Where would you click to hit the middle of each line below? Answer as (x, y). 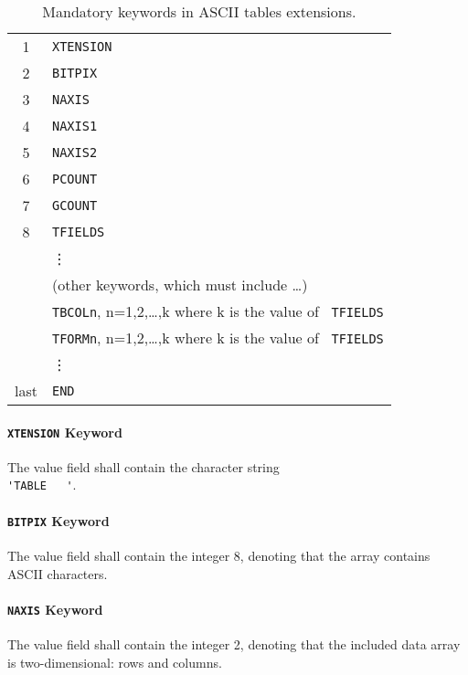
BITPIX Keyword (58, 520)
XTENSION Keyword (65, 432)
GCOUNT (74, 205)
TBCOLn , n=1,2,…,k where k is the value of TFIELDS (218, 311)
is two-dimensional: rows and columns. (115, 662)
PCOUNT (74, 179)
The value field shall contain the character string (144, 466)
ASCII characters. (58, 573)
